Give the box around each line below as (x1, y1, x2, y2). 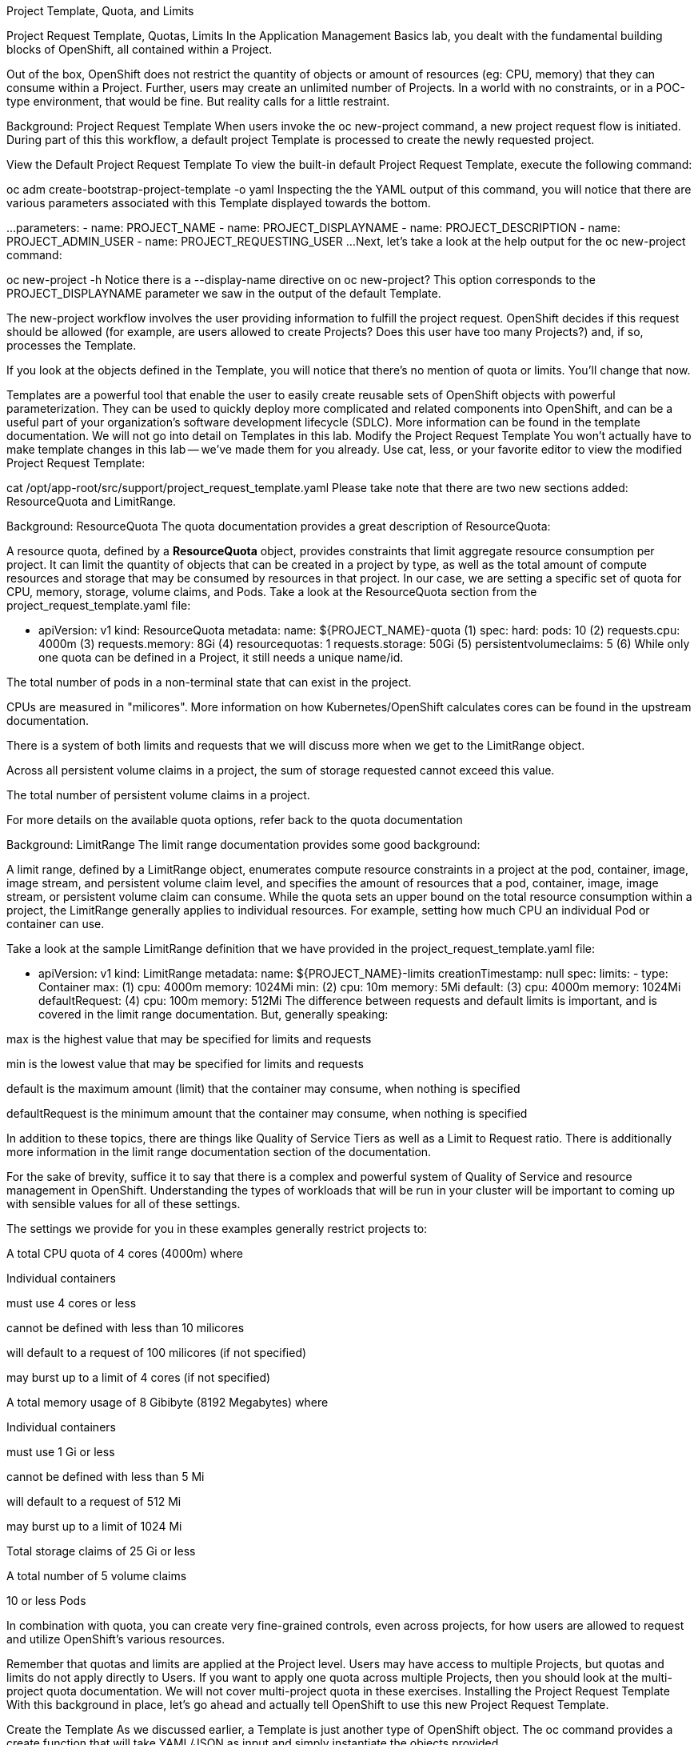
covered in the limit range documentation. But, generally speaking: (38, 1007, 389, 1021)
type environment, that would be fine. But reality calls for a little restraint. (6, 94, 390, 108)
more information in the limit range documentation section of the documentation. (6, 1145, 432, 1159)
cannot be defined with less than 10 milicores (6, 1321, 245, 1335)
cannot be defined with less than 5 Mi (6, 1470, 205, 1483)
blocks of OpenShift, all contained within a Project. (6, 42, 273, 56)
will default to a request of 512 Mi (6, 1495, 181, 1508)
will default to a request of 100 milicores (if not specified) (6, 1346, 307, 1359)
